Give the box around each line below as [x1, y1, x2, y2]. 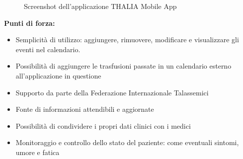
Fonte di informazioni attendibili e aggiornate [15, 104, 154, 114]
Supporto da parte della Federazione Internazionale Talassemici [15, 87, 209, 97]
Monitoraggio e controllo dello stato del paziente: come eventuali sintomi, [15, 137, 239, 148]
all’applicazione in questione [15, 70, 101, 80]
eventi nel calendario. [15, 44, 81, 54]
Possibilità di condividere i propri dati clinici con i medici [15, 120, 191, 131]
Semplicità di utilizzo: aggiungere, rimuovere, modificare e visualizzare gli [15, 34, 239, 45]
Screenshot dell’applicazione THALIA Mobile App [24, 1, 177, 11]
